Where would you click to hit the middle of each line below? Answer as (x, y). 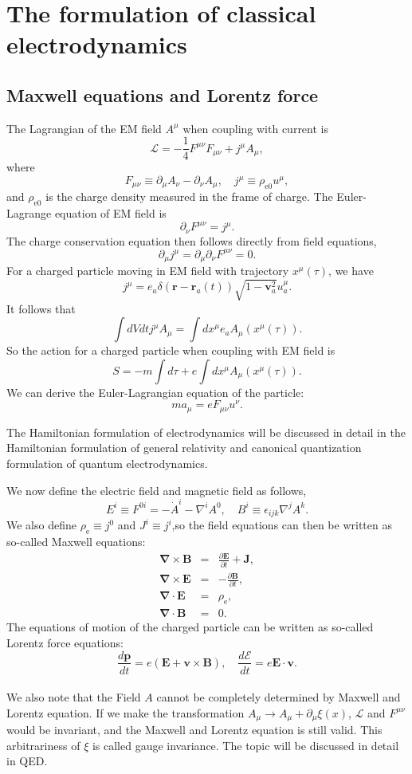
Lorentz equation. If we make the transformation (126, 712)
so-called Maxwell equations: (76, 542)
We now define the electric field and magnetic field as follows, (157, 490)
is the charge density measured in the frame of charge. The (189, 196)
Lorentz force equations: (65, 642)
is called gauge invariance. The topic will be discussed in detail (245, 745)
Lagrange (29, 213)
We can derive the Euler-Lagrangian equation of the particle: (155, 392)
